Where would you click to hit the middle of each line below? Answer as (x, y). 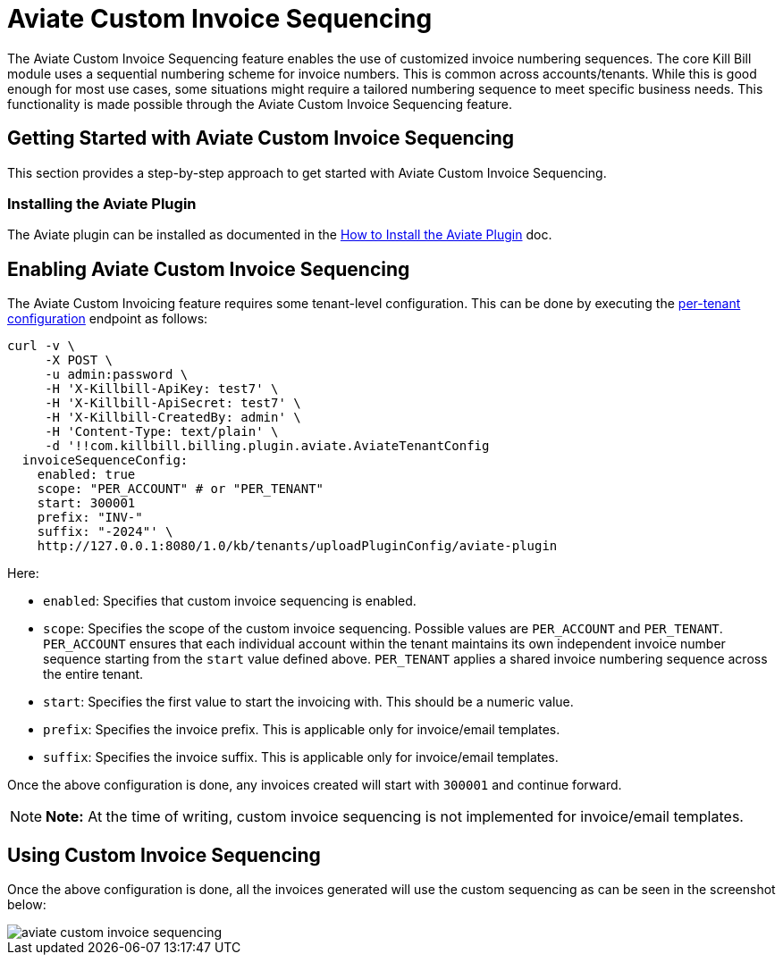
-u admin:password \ (117, 375)
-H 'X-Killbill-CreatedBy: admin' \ (173, 418)
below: (27, 905)
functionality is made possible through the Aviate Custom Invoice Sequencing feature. (260, 104)
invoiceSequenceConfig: (105, 460)
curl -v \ (41, 346)
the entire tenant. (93, 674)
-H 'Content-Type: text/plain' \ (162, 432)
